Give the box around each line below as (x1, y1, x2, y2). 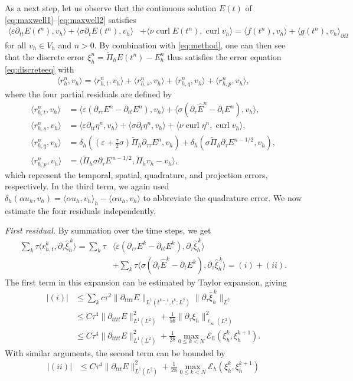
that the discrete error (5, 50, 85, 63)
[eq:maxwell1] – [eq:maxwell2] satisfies (5, 13, 136, 25)
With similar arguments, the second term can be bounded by (5, 346, 225, 359)
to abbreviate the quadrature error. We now (143, 191, 302, 203)
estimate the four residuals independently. (5, 204, 156, 216)
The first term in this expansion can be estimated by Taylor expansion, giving (5, 275, 287, 288)
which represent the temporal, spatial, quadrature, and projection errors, (5, 168, 268, 180)
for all (5, 39, 27, 51)
